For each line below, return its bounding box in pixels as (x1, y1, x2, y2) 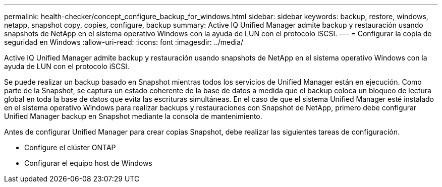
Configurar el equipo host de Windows (24, 159, 152, 167)
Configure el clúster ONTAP (24, 143, 116, 152)
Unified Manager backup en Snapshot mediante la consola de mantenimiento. (4, 112, 262, 120)
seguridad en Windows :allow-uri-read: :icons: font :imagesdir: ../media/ (4, 38, 244, 46)
